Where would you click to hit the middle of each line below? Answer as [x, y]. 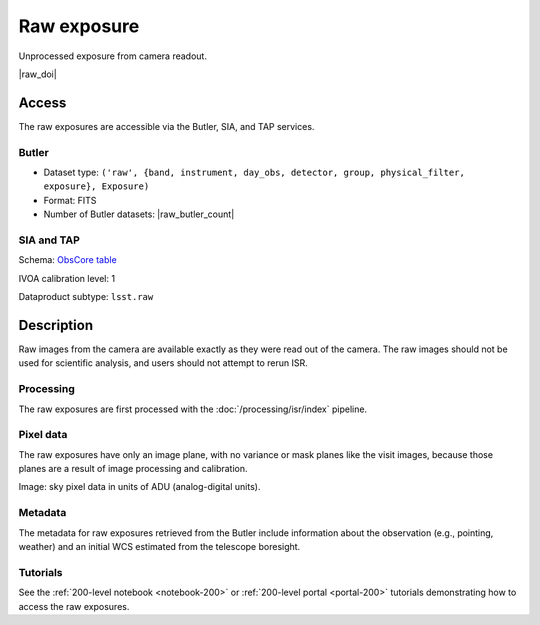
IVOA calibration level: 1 [66, 278]
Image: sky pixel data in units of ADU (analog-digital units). [139, 487]
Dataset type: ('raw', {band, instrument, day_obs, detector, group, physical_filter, [254, 172]
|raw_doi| [37, 74]
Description [56, 325]
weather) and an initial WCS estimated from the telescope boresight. [159, 546]
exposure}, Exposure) [96, 186]
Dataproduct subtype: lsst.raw [86, 297]
